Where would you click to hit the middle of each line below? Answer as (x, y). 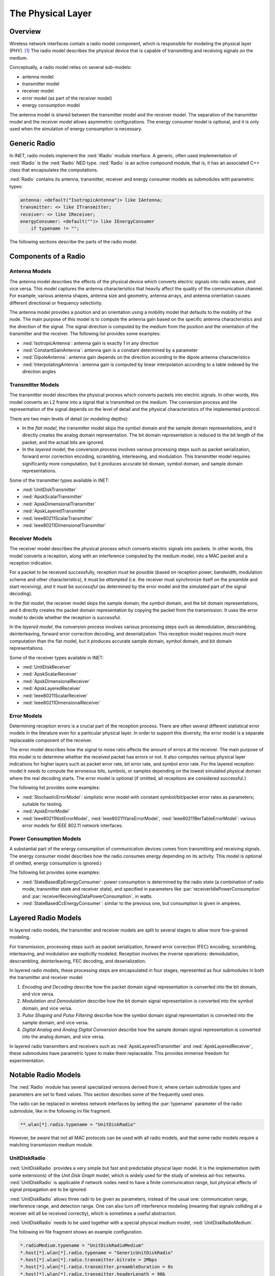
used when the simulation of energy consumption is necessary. (76, 129)
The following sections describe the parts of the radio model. (73, 242)
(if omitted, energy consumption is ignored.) (56, 863)
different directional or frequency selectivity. (56, 303)
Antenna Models (30, 272)
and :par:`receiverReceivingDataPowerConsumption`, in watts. (87, 896)
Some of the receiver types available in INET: (57, 657)
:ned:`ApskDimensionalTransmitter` (59, 504)
